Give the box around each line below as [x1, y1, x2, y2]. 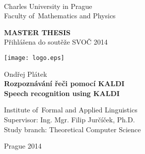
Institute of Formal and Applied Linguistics [4, 104, 138, 115]
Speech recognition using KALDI [4, 88, 120, 98]
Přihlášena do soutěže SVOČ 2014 [4, 37, 108, 47]
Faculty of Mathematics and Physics [4, 10, 116, 21]
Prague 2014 [4, 141, 42, 151]
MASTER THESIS [4, 27, 71, 37]
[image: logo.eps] [4, 54, 65, 61]
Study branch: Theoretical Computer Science [4, 124, 141, 134]
